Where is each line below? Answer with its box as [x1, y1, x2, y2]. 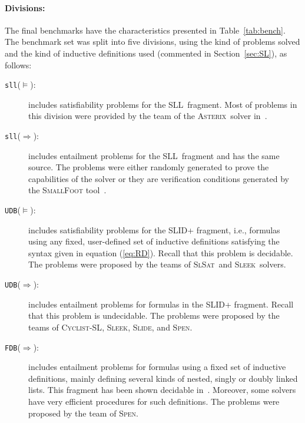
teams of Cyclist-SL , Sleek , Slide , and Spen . [28, 320, 193, 333]
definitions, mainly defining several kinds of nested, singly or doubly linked [28, 372, 298, 384]
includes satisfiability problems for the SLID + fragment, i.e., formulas [28, 223, 280, 236]
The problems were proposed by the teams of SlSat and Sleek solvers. [28, 258, 286, 270]
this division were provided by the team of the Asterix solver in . [28, 110, 267, 122]
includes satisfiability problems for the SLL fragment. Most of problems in [28, 98, 297, 110]
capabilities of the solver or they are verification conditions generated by [28, 172, 289, 184]
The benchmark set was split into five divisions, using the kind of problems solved [5, 35, 300, 48]
